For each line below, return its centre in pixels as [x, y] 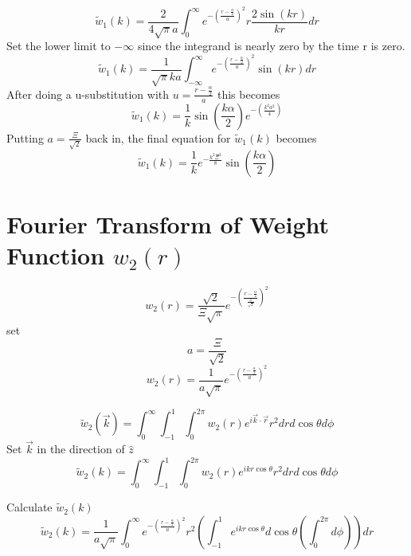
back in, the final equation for [158, 137]
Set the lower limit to [59, 46]
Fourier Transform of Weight [168, 223]
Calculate [29, 507]
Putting [25, 137]
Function [56, 255]
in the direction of [81, 449]
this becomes [249, 94]
